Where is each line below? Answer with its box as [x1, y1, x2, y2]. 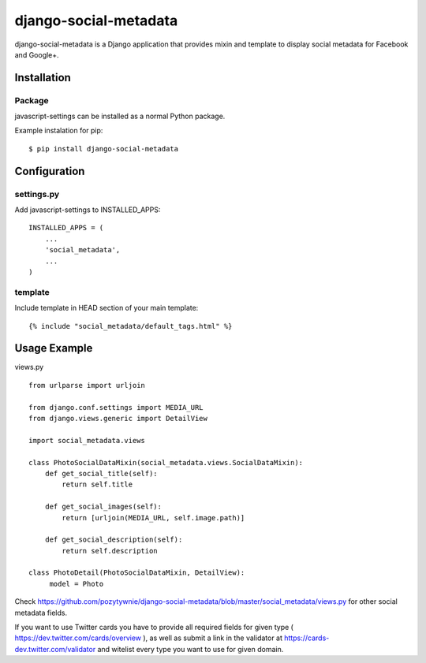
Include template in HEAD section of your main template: [14, 304, 199, 313]
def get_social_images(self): [44, 502, 162, 512]
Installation [14, 71, 71, 84]
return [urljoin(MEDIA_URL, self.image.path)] [62, 513, 245, 522]
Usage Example [14, 341, 93, 355]
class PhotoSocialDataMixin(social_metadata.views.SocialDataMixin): [28, 458, 304, 467]
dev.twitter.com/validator [14, 644, 96, 654]
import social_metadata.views [28, 436, 146, 445]
